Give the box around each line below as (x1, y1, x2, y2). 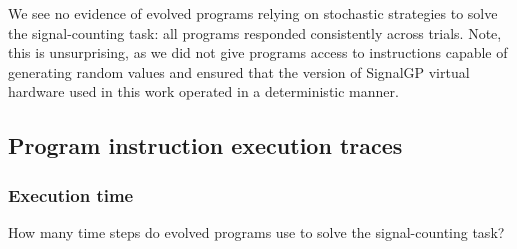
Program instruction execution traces (8, 130, 403, 161)
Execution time (8, 182, 134, 207)
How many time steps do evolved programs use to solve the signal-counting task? (8, 221, 505, 242)
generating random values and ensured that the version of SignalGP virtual (8, 61, 470, 82)
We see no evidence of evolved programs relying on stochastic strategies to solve (8, 3, 498, 23)
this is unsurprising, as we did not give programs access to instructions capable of (8, 42, 508, 63)
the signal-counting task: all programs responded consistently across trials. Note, (8, 22, 502, 43)
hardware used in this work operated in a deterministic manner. (8, 81, 399, 102)
